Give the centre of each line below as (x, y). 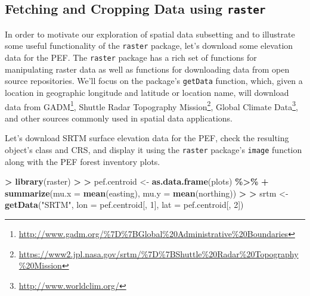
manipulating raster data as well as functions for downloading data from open (147, 69)
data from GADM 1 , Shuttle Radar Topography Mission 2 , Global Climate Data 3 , (151, 105)
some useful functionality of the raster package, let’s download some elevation (149, 46)
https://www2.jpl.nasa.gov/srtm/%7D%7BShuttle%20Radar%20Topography (159, 253)
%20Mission (40, 265)
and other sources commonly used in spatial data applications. (119, 118)
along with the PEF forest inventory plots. (83, 161)
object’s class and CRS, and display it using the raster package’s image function (154, 149)
